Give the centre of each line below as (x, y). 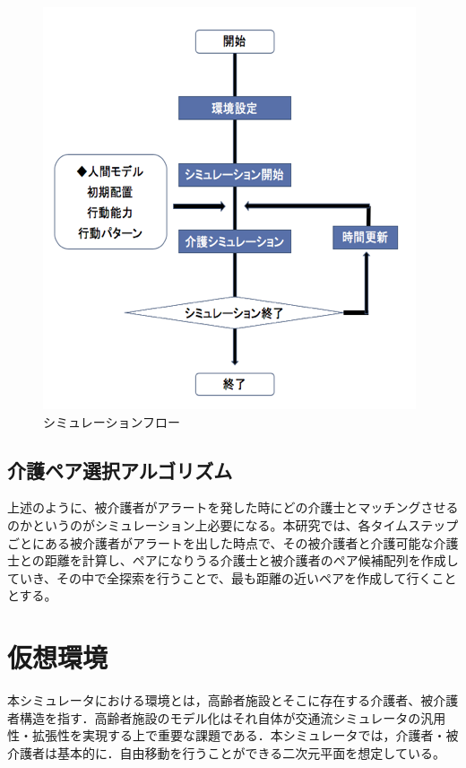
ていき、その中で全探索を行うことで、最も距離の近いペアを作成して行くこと (232, 577)
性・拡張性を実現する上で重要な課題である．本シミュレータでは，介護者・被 (233, 735)
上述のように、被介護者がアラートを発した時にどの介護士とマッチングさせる (233, 507)
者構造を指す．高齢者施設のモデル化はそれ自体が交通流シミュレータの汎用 (227, 717)
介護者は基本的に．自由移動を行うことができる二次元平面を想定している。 (226, 752)
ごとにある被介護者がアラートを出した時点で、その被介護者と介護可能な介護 (233, 542)
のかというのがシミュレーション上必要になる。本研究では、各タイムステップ (233, 524)
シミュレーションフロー (112, 421)
